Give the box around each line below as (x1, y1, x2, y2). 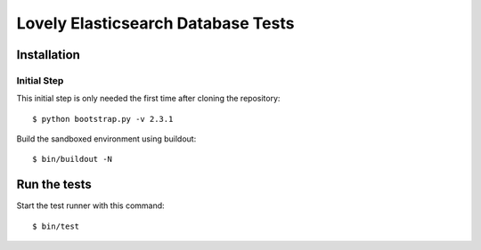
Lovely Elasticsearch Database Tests (16, 13, 295, 33)
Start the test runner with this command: (16, 200, 165, 211)
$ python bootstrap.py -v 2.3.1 (32, 114, 174, 124)
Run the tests (16, 177, 93, 192)
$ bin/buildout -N (32, 154, 113, 165)
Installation (16, 47, 80, 62)
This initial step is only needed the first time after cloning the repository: (16, 93, 281, 104)
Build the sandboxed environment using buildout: (16, 133, 197, 144)
